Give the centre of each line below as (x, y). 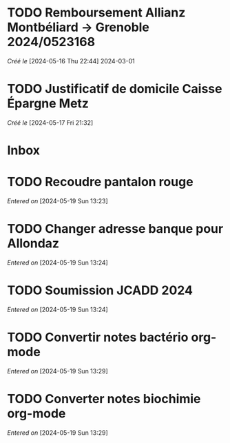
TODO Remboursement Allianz (96, 13)
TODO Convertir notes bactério (98, 337)
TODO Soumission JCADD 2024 (100, 290)
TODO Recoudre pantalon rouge (101, 182)
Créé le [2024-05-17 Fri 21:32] (50, 123)
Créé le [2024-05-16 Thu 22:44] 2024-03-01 (71, 61)
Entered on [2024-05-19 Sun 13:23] (57, 201)
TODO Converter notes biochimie (104, 399)
